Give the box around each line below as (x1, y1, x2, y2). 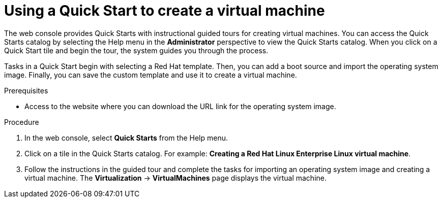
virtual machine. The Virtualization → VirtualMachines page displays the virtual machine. (24, 173, 327, 182)
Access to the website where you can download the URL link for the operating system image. (24, 102, 336, 111)
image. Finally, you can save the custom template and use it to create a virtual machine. (4, 70, 297, 79)
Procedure (4, 117, 39, 126)
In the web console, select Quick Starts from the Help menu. (24, 133, 228, 142)
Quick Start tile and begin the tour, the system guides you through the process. (4, 46, 269, 55)
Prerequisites (4, 86, 48, 95)
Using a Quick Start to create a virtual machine (4, 2, 325, 19)
